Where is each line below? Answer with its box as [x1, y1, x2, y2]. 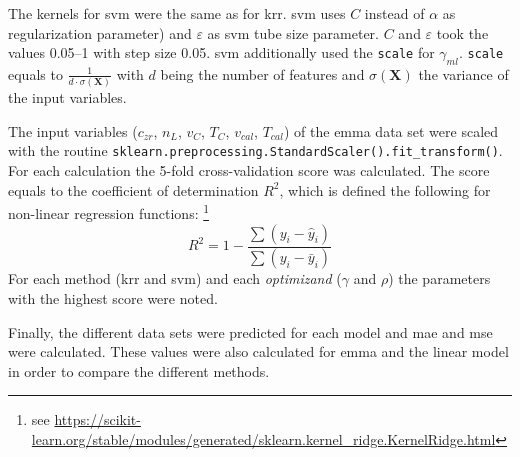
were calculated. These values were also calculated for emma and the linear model [8, 341, 509, 362]
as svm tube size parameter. [207, 22, 379, 43]
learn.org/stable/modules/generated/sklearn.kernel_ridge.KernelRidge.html [31, 429, 496, 450]
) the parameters [388, 268, 491, 289]
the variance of [418, 63, 509, 84]
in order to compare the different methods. [8, 360, 270, 381]
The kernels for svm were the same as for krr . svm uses [8, 3, 346, 23]
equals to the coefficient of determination [8, 179, 259, 200]
